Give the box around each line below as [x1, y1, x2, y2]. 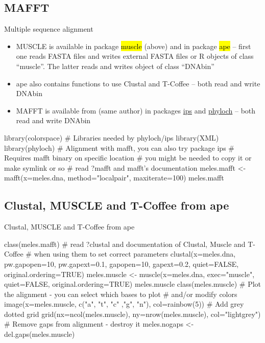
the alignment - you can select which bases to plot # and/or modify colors [4, 288, 237, 299]
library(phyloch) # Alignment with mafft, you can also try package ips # [4, 142, 234, 153]
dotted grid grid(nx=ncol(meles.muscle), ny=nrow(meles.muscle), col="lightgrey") [4, 308, 261, 319]
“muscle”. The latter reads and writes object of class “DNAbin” [16, 60, 214, 71]
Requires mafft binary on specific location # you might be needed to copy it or [4, 152, 252, 163]
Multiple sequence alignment [4, 24, 93, 34]
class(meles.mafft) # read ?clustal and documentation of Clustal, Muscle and [4, 238, 246, 249]
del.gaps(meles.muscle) [4, 329, 75, 339]
